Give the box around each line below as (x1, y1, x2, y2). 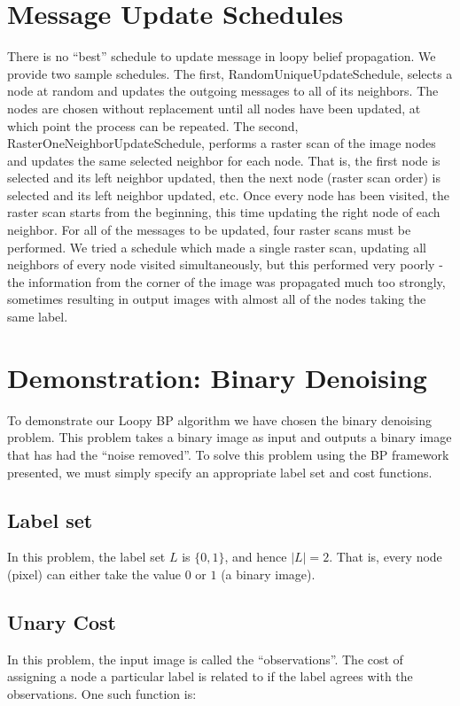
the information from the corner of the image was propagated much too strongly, (7, 272, 446, 291)
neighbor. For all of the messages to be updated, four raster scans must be (7, 221, 411, 239)
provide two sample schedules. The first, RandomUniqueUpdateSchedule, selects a (7, 64, 453, 82)
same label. (7, 307, 68, 326)
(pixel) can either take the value (7, 564, 182, 583)
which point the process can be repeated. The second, (7, 116, 299, 135)
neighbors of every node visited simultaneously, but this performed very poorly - (7, 255, 443, 274)
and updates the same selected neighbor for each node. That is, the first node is (7, 151, 441, 169)
